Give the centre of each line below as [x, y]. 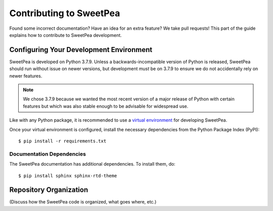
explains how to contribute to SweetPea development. [66, 35]
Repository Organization [49, 190]
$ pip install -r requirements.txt [62, 141]
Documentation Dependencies [48, 154]
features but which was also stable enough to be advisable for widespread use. [106, 106]
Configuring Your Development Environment [81, 50]
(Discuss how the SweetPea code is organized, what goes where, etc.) [83, 202]
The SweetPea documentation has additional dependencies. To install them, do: [92, 164]
